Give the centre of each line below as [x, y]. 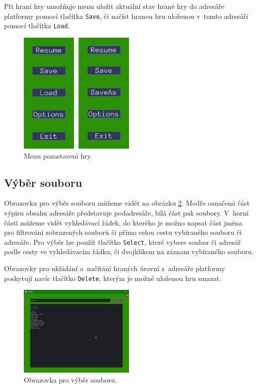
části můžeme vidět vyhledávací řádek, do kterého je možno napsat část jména [123, 222]
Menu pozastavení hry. [58, 155]
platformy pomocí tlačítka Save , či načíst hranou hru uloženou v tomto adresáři [126, 16]
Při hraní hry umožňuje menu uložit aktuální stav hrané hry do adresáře [114, 6]
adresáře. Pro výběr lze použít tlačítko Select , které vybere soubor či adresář [123, 242]
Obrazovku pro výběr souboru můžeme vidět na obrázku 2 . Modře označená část [127, 203]
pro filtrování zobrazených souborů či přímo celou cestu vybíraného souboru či [123, 232]
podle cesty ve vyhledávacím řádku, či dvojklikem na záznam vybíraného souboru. [129, 251]
